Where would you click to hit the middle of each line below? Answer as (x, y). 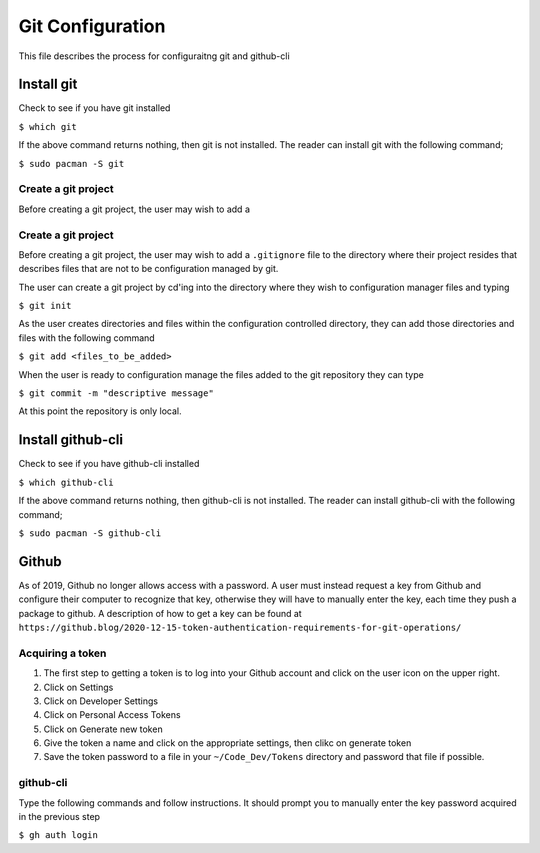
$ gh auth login (58, 835)
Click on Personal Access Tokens (112, 715)
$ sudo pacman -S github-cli (90, 533)
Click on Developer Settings (101, 701)
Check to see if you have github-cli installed (109, 464)
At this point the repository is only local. (100, 411)
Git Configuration (92, 26)
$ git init (45, 306)
